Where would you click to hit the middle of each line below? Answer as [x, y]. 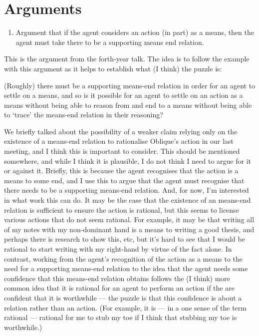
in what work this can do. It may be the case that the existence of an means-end [128, 200]
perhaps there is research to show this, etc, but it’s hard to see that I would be [125, 239]
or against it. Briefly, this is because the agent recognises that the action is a [121, 170]
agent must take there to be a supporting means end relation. [110, 42]
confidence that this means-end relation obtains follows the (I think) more [117, 278]
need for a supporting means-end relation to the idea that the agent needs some [126, 268]
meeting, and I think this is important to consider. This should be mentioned [122, 151]
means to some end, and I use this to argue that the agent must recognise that [124, 180]
